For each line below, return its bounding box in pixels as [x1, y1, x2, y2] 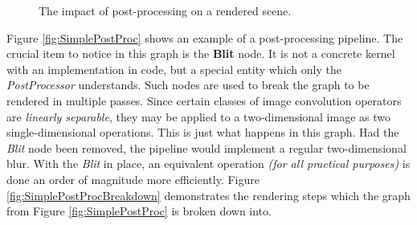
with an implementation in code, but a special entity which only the [6, 60, 341, 77]
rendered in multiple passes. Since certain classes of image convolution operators [6, 92, 402, 108]
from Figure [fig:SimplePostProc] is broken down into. [6, 202, 272, 219]
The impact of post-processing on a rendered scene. [39, 2, 292, 18]
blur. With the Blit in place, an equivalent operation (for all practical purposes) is [6, 155, 411, 172]
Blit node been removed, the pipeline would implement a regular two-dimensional [6, 139, 407, 156]
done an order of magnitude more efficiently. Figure [6, 170, 260, 187]
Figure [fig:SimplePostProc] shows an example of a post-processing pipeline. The [6, 29, 403, 46]
